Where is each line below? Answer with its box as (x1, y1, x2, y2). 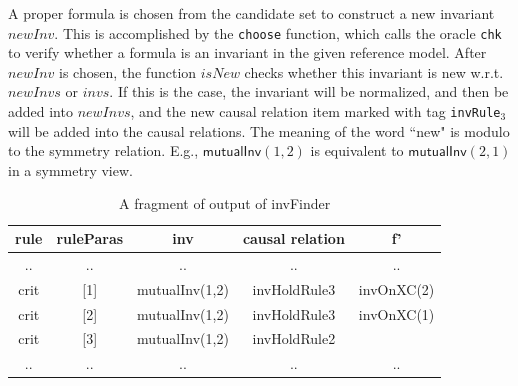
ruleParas (56, 228, 124, 249)
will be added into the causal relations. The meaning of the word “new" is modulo (8, 120, 510, 141)
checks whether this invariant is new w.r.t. (244, 61, 504, 82)
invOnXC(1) (358, 303, 435, 324)
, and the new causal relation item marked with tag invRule (130, 101, 501, 122)
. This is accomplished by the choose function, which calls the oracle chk (54, 22, 502, 43)
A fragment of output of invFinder (119, 193, 331, 214)
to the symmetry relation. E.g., (8, 140, 199, 161)
